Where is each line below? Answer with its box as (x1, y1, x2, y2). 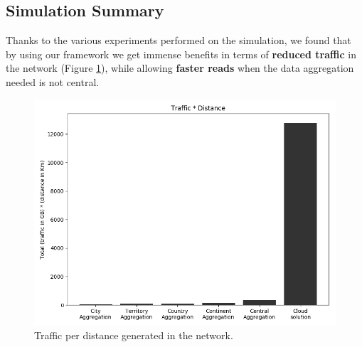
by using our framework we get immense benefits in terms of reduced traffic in (6, 46, 356, 61)
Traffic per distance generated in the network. (34, 328, 233, 343)
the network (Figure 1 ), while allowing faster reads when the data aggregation (6, 60, 354, 75)
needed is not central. (6, 74, 100, 89)
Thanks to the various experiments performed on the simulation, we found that (6, 33, 351, 48)
